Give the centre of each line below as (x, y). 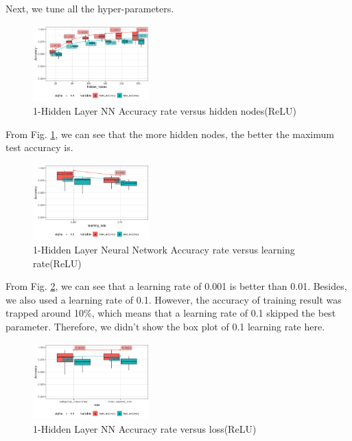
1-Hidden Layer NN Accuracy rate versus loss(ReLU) (145, 428)
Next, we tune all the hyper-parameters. (90, 8)
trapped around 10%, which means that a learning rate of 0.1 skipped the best (171, 313)
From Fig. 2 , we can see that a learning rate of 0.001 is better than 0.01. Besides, (176, 286)
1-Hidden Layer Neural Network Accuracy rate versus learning (164, 250)
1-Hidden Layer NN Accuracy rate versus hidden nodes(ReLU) (165, 110)
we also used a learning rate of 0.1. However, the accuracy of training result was (174, 299)
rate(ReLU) (57, 263)
